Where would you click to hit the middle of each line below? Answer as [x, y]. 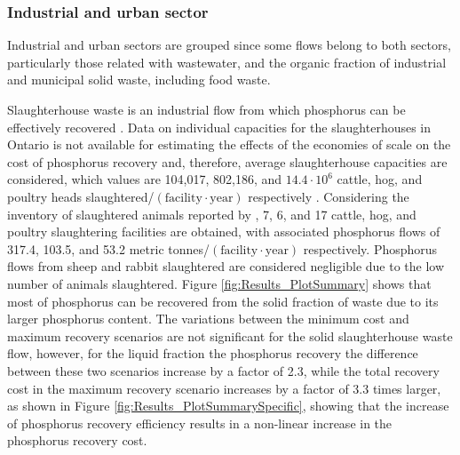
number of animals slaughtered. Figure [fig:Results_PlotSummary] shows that [219, 283]
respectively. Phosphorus [370, 248]
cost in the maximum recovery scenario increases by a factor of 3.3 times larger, [224, 388]
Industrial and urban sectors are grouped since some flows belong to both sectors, [229, 45]
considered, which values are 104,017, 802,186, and [145, 179]
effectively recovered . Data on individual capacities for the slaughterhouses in [219, 127]
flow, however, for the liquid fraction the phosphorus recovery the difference [213, 353]
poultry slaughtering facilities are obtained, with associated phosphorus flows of [224, 231]
